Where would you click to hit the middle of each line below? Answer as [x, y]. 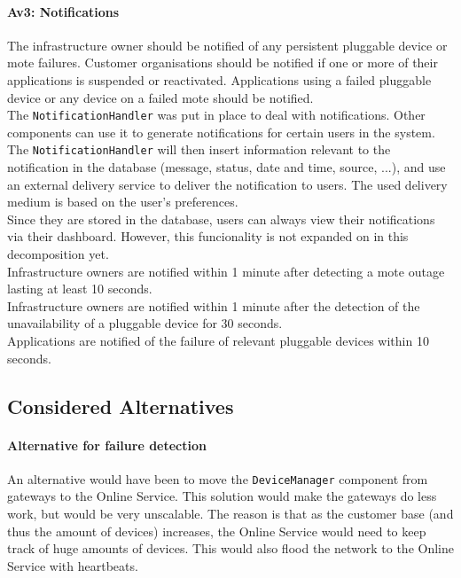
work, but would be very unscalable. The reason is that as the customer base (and [230, 514]
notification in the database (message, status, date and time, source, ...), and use [227, 167]
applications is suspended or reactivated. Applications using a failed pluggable [219, 79]
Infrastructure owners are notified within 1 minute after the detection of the [214, 305]
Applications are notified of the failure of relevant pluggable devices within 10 [218, 341]
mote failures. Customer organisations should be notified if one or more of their [223, 62]
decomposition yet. [58, 254]
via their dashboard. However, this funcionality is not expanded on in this [208, 236]
